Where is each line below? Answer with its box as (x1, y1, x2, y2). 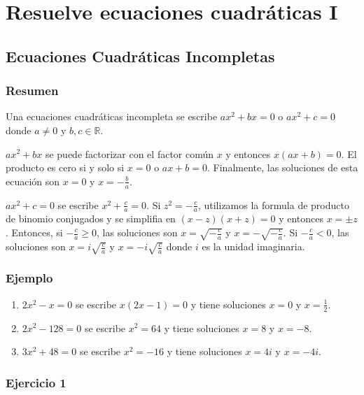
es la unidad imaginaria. (202, 239, 305, 254)
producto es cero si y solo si (6, 160, 125, 175)
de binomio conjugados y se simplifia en (6, 211, 176, 226)
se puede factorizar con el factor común (45, 146, 214, 161)
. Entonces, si (6, 225, 63, 239)
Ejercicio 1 (6, 373, 66, 391)
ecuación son (6, 173, 60, 188)
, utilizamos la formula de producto (197, 197, 349, 212)
